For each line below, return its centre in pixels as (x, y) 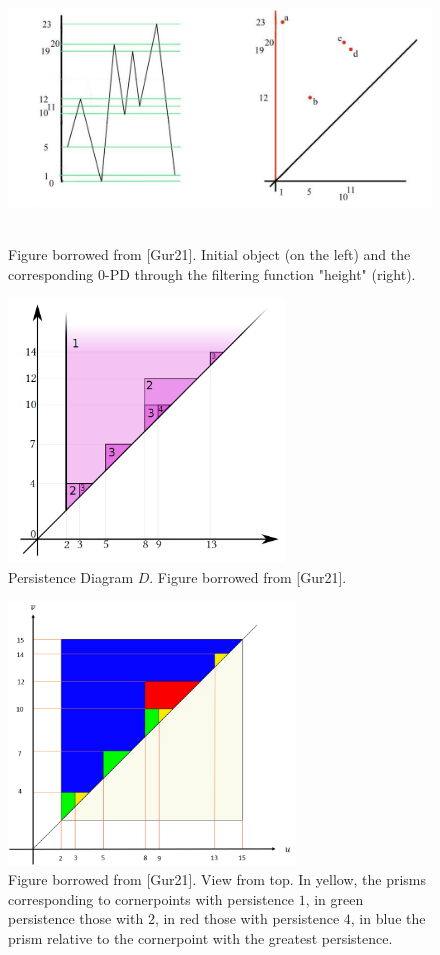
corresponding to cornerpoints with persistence (151, 898)
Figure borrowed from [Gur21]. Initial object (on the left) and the (209, 254)
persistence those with (76, 918)
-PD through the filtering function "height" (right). (260, 273)
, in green (334, 898)
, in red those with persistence (247, 918)
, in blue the (388, 918)
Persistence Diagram (71, 576)
